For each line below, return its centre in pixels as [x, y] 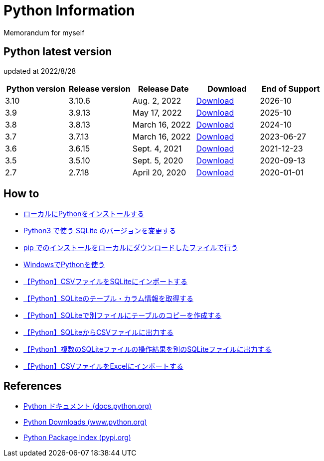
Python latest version [58, 52]
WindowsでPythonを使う [64, 265]
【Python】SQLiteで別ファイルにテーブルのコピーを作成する [123, 315]
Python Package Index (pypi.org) [77, 438]
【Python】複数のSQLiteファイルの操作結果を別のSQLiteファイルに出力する [148, 349]
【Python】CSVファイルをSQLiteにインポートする [106, 282]
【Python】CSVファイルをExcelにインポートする [103, 366]
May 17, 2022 [157, 112]
